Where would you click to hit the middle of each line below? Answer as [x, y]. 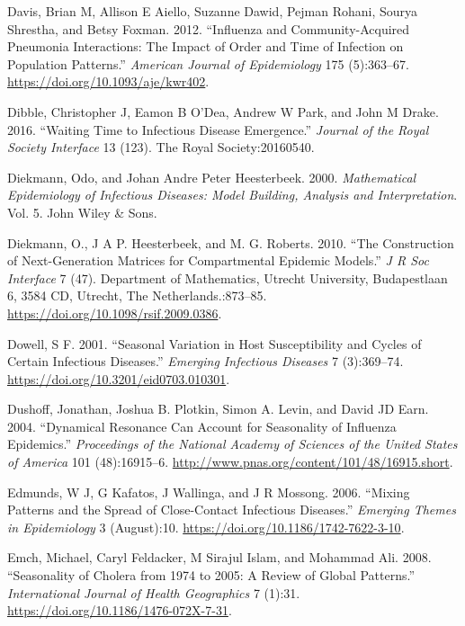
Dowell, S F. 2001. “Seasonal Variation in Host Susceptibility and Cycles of [215, 343]
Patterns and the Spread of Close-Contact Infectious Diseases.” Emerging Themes [232, 510]
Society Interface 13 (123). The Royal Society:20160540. [161, 147]
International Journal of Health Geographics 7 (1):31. [154, 592]
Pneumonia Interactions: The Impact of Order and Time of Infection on [206, 46]
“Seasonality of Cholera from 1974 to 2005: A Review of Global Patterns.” [211, 575]
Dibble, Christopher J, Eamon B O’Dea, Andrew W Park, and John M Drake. [223, 111]
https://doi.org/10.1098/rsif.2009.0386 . [115, 313]
